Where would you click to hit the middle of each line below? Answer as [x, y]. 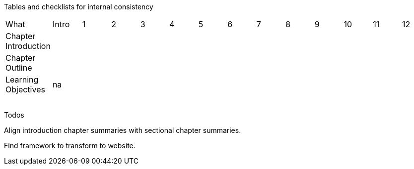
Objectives [25, 89]
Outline [19, 68]
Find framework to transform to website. [70, 146]
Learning [22, 80]
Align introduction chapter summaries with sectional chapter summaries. [123, 130]
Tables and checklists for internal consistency [79, 7]
